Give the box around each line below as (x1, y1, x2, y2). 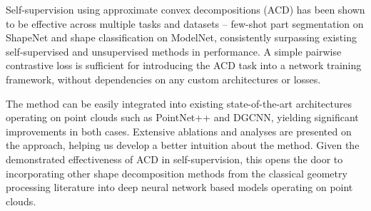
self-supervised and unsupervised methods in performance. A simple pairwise (6, 43, 342, 58)
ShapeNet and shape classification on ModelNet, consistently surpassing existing (6, 30, 357, 45)
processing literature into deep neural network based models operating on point (6, 180, 353, 195)
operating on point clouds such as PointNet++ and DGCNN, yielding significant (6, 110, 359, 125)
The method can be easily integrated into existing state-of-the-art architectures (6, 96, 352, 110)
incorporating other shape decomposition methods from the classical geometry (6, 165, 347, 180)
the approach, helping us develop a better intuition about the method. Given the (6, 138, 360, 153)
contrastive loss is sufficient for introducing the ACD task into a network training (6, 58, 362, 73)
